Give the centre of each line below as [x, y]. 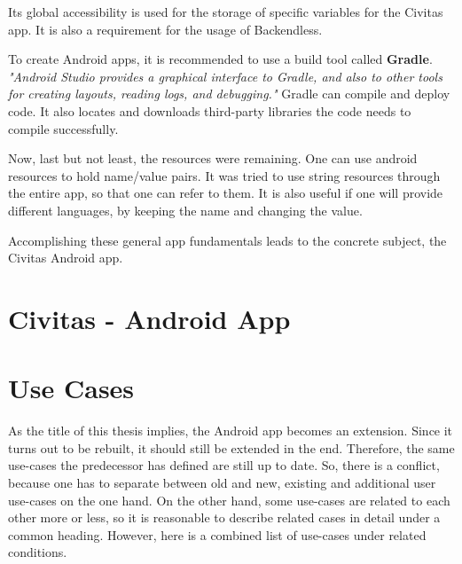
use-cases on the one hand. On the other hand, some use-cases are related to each [229, 500]
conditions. [38, 552]
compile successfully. [63, 128]
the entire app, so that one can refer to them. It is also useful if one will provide [226, 193]
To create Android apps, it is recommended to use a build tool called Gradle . [220, 59]
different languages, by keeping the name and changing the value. [185, 210]
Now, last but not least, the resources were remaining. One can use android [213, 158]
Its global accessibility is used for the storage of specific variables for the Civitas [226, 12]
